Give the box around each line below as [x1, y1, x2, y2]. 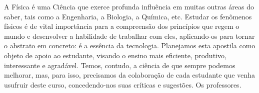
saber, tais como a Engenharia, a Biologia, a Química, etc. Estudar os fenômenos [4, 11, 252, 21]
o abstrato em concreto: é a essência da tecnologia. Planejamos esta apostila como [4, 40, 255, 51]
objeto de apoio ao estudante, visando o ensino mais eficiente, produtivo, [4, 50, 226, 60]
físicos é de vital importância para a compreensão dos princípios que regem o [4, 21, 239, 31]
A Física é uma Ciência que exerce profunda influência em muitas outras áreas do [4, 1, 254, 11]
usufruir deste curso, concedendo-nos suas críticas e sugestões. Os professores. [4, 79, 241, 90]
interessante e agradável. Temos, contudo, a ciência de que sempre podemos [4, 60, 235, 70]
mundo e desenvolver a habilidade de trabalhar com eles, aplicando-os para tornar [4, 30, 255, 41]
